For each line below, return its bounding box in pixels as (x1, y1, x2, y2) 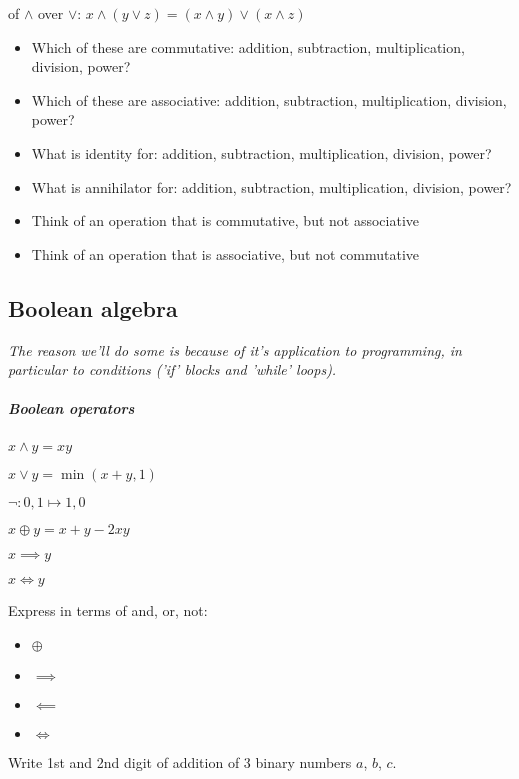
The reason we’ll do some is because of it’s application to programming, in (8, 339, 462, 360)
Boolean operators (8, 398, 135, 419)
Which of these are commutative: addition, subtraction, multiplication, (31, 36, 465, 57)
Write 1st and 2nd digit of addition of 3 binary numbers (8, 751, 352, 772)
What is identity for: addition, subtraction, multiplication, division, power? (31, 142, 492, 163)
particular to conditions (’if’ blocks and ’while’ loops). (8, 359, 337, 380)
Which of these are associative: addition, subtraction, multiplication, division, (31, 89, 507, 110)
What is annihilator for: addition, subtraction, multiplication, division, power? (31, 176, 512, 197)
